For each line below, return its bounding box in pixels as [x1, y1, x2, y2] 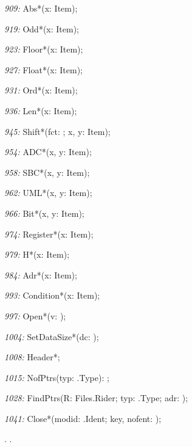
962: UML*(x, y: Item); [4, 186, 92, 199]
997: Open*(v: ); [4, 309, 66, 322]
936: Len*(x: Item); [4, 104, 77, 117]
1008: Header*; [4, 351, 60, 363]
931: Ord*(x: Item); [4, 84, 78, 96]
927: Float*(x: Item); [4, 63, 83, 76]
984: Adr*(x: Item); [4, 268, 77, 281]
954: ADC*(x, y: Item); [4, 145, 92, 158]
